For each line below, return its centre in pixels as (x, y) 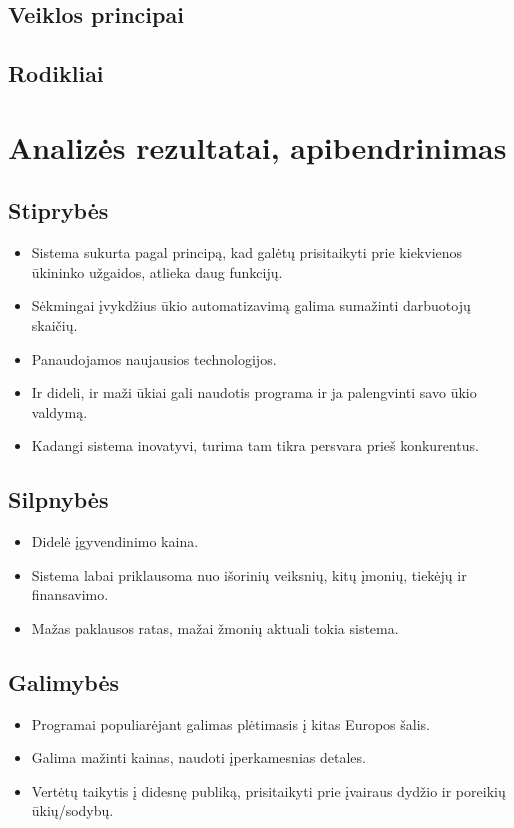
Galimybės (64, 681)
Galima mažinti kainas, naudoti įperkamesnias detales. (198, 757)
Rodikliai (56, 73)
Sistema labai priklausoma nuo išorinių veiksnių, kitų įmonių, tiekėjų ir (249, 574)
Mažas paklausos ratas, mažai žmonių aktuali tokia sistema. (215, 627)
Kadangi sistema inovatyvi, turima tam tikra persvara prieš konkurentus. (255, 445)
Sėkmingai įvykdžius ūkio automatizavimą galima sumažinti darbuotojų (251, 305)
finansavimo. (70, 594)
